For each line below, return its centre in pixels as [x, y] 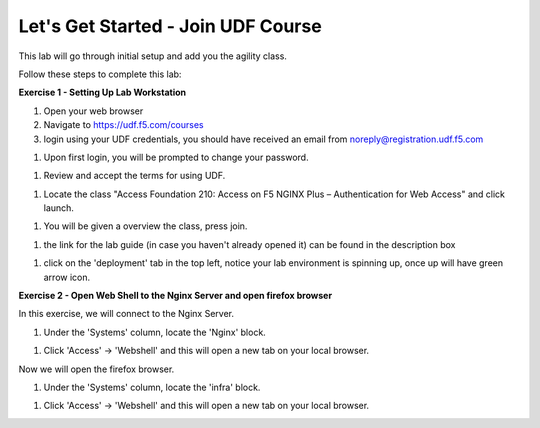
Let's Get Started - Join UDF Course [170, 26]
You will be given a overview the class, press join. [145, 226]
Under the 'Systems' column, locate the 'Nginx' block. [155, 332]
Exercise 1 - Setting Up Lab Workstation [102, 92]
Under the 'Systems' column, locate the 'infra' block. [152, 387]
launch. [59, 208]
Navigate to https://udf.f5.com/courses [123, 125]
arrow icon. [67, 277]
